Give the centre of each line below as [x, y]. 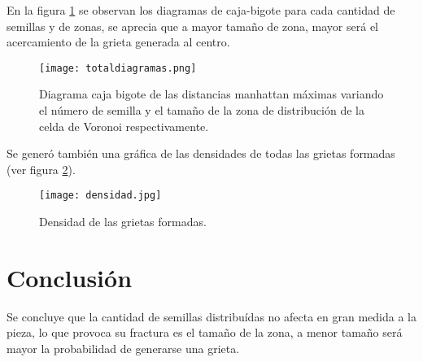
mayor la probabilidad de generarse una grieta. [123, 348]
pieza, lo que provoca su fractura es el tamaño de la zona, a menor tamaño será [205, 332]
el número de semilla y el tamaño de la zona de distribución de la [202, 110]
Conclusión [70, 277]
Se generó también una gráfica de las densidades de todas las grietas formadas [201, 153]
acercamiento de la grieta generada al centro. [118, 42]
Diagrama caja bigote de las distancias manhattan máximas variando [211, 94]
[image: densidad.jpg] [100, 196]
